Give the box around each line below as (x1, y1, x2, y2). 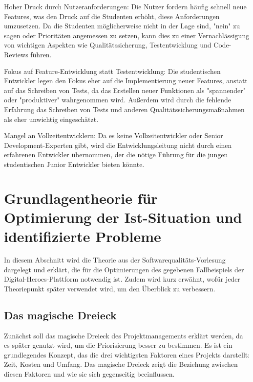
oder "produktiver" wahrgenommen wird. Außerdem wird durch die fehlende (4, 95, 232, 105)
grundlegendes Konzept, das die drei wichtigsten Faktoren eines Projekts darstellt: (4, 349, 250, 359)
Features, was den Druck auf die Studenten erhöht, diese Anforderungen (4, 11, 220, 21)
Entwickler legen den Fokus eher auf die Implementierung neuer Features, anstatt (4, 75, 248, 86)
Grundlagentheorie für (4, 188, 158, 208)
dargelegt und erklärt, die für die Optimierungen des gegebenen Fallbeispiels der (4, 264, 244, 274)
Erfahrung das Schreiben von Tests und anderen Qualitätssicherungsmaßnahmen (4, 104, 245, 114)
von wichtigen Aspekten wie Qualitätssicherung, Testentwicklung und (4, 40, 211, 50)
